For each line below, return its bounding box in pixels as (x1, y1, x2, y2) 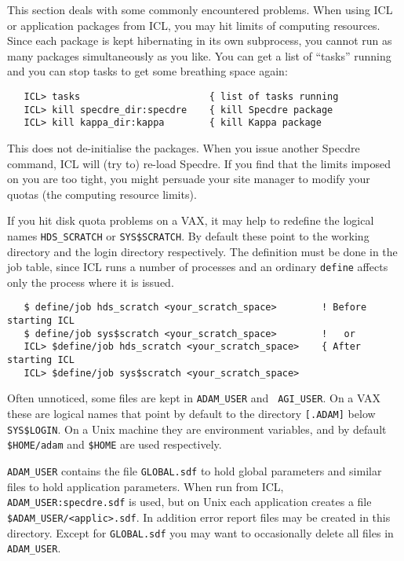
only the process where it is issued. (7, 273, 174, 290)
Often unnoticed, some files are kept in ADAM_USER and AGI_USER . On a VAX (7, 390, 380, 406)
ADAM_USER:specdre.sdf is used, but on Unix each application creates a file (7, 493, 372, 510)
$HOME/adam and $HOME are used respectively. (7, 436, 222, 453)
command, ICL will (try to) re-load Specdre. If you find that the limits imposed (7, 155, 391, 171)
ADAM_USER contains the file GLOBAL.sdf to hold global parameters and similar (7, 462, 382, 478)
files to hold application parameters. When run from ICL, (7, 478, 284, 494)
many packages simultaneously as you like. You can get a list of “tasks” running (7, 47, 391, 64)
